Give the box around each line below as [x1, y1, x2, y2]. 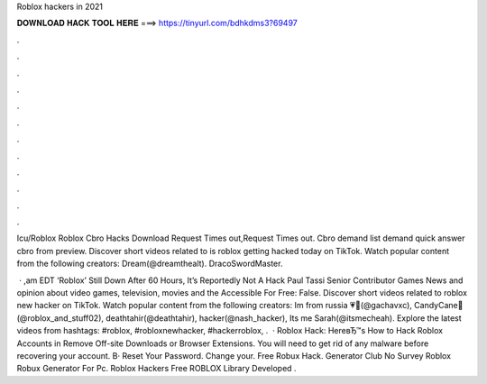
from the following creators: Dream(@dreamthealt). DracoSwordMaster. [16, 258, 283, 270]
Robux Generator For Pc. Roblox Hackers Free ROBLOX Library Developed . [16, 363, 297, 374]
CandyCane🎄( [413, 300, 464, 311]
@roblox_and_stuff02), [16, 312, 104, 324]
